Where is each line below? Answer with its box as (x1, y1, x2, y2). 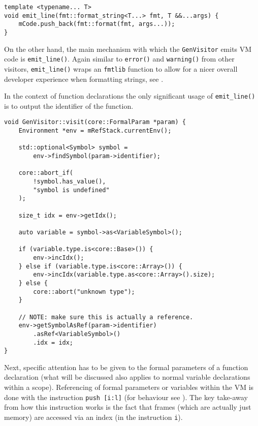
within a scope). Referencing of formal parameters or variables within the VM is (4, 382, 254, 392)
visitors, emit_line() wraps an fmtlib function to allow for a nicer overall (4, 63, 238, 74)
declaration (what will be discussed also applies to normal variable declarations (4, 372, 250, 382)
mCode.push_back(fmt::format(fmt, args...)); (18, 20, 175, 28)
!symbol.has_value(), (33, 178, 106, 186)
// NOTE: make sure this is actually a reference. (18, 313, 193, 321)
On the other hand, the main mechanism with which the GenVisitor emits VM (4, 43, 252, 54)
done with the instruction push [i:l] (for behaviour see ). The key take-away (4, 391, 248, 402)
